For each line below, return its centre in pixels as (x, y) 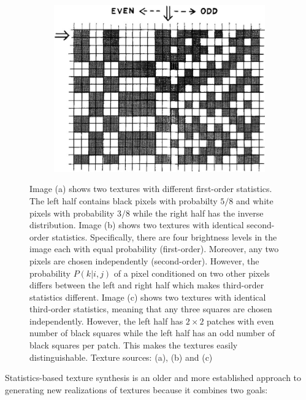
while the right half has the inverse (198, 213)
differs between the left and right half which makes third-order (147, 285)
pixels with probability (72, 213)
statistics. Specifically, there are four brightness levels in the (164, 237)
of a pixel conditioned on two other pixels (192, 273)
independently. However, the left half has (106, 321)
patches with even (240, 321)
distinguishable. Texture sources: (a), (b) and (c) (121, 357)
